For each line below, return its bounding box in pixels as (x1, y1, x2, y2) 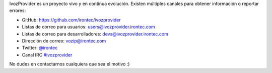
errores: (9, 7, 26, 13)
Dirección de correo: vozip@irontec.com (22, 37, 106, 43)
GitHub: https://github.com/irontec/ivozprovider (22, 16, 121, 22)
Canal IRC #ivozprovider (22, 51, 73, 57)
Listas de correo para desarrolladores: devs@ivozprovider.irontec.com (22, 30, 169, 37)
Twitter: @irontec (22, 45, 58, 51)
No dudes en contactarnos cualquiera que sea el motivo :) (9, 61, 130, 67)
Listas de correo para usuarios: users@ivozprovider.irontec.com (22, 24, 156, 30)
